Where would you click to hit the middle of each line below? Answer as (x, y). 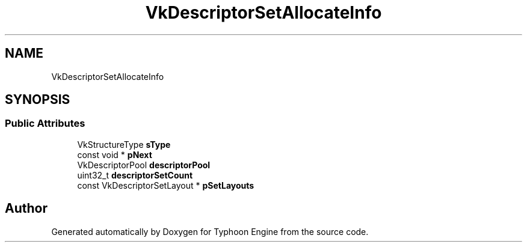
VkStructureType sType (124, 144)
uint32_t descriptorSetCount (135, 175)
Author (26, 209)
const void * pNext (115, 154)
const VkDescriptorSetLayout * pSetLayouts (166, 185)
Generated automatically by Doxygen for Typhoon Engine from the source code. (210, 231)
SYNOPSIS (38, 100)
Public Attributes (45, 124)
